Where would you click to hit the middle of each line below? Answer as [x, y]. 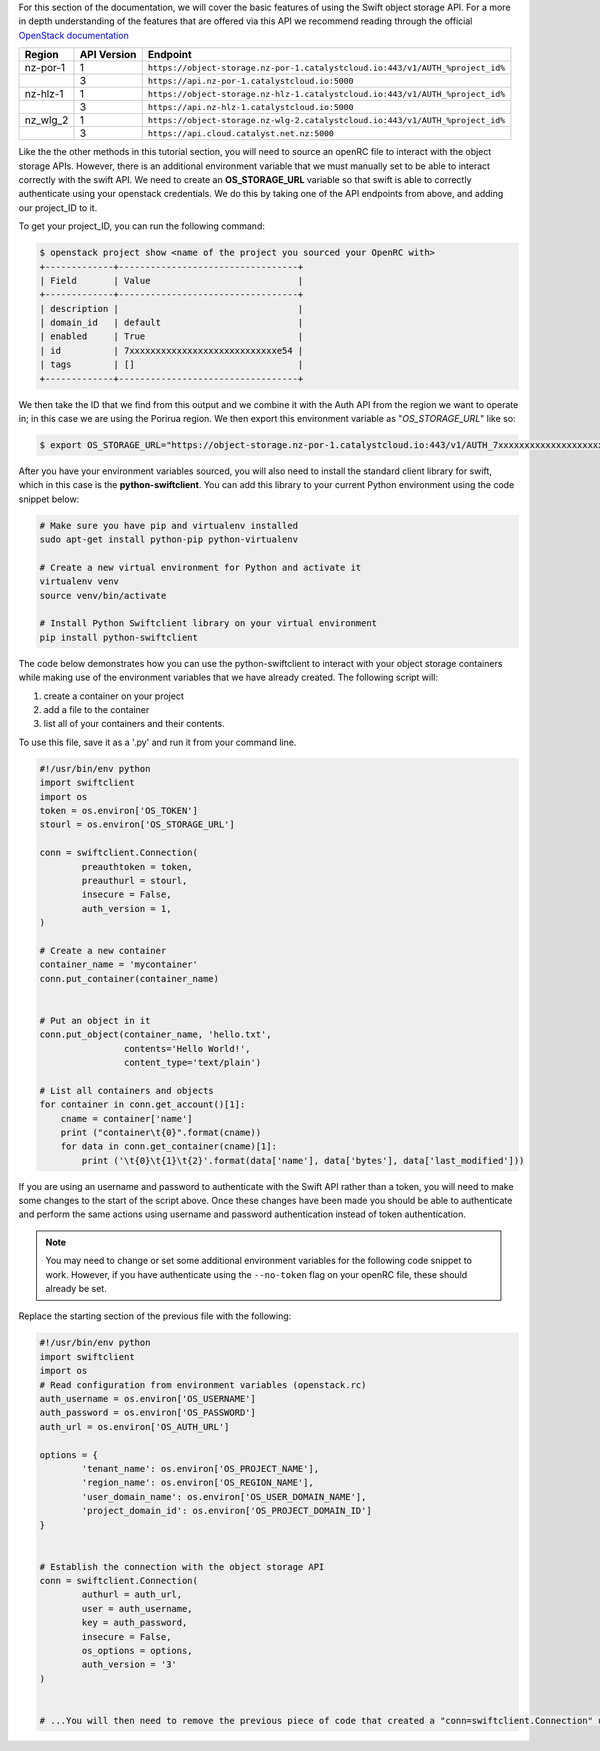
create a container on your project [113, 696]
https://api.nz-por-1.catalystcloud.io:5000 [250, 80]
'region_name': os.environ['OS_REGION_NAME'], [197, 1483]
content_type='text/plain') [192, 1062]
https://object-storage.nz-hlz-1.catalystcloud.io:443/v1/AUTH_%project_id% [326, 93]
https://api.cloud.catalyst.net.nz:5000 [241, 133]
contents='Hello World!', [187, 1048]
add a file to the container [96, 710]
